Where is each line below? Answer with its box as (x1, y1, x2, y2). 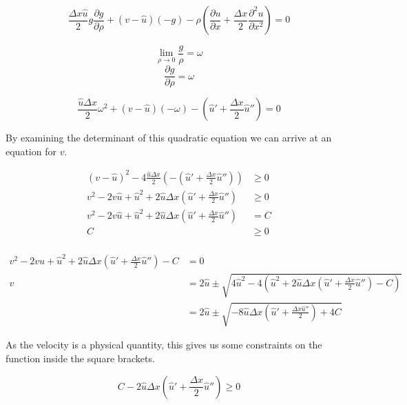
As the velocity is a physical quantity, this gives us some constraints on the (6, 337, 322, 352)
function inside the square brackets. (6, 350, 155, 365)
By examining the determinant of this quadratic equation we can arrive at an (6, 130, 332, 145)
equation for (6, 144, 56, 158)
